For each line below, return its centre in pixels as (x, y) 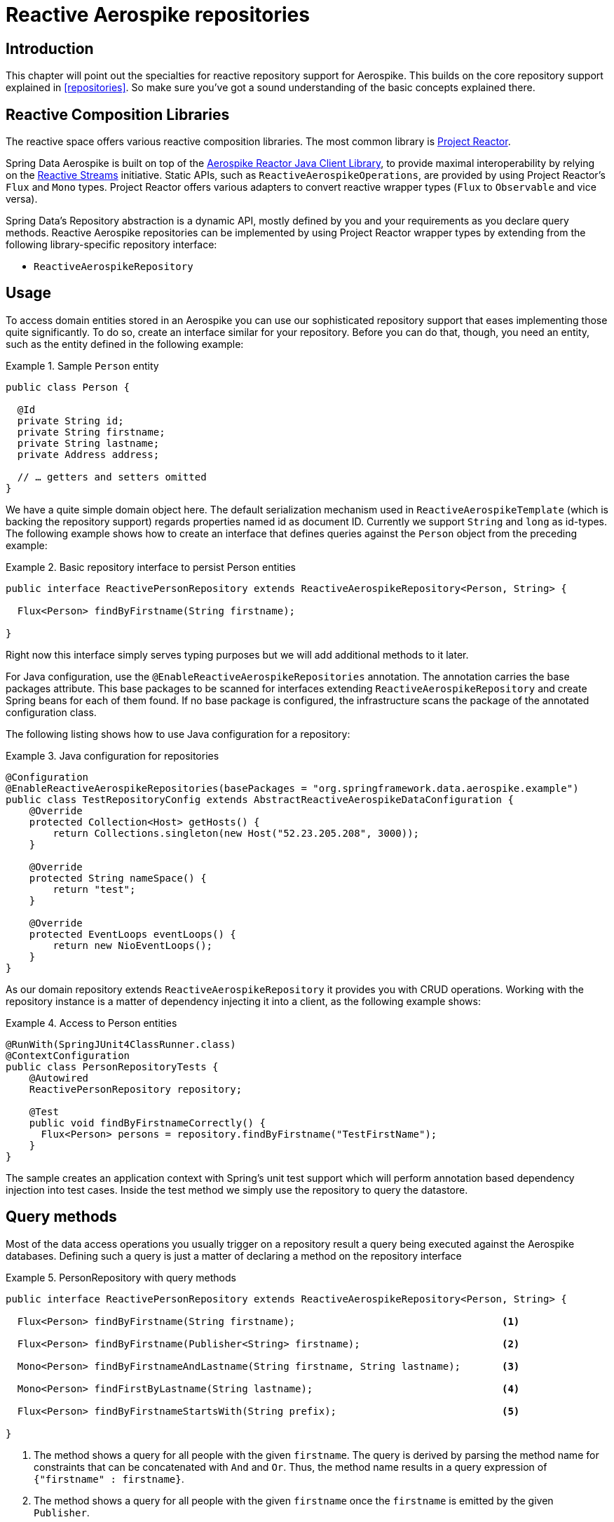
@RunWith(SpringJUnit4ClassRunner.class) (121, 1044)
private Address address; (88, 454)
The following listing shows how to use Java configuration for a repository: (178, 734)
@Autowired (59, 1078)
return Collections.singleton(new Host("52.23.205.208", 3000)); (236, 833)
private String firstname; (91, 432)
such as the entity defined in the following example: (125, 344)
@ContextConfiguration (68, 1055)
